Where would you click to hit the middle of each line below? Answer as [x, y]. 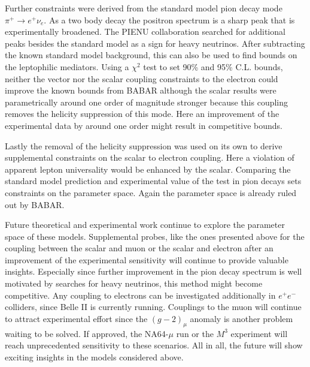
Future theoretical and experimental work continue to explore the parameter [145, 225]
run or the [195, 333]
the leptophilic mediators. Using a [67, 66]
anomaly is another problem [241, 318]
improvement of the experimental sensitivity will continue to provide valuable [147, 259]
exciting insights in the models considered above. [94, 357]
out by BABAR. [35, 204]
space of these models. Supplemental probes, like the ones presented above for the [155, 236]
